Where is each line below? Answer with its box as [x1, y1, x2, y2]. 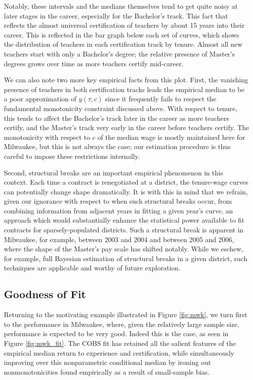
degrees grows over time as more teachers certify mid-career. [4, 58, 183, 68]
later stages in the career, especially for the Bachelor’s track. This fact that [4, 10, 228, 20]
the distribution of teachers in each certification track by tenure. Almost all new [4, 39, 243, 49]
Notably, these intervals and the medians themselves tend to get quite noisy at [4, 1, 238, 11]
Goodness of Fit [4, 286, 86, 302]
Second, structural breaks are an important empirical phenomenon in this [4, 167, 223, 177]
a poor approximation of [4, 94, 77, 104]
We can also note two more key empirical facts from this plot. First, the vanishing [4, 75, 248, 85]
